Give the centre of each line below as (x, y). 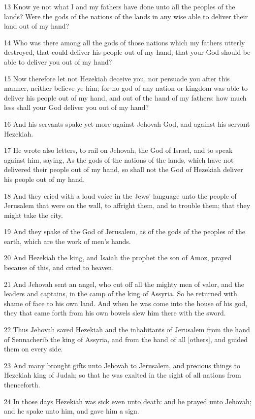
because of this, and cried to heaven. (59, 267)
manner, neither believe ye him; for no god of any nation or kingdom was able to (126, 88)
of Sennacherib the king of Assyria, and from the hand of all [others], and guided (126, 339)
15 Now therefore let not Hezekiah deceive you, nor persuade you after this (117, 78)
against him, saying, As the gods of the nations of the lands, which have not (119, 159)
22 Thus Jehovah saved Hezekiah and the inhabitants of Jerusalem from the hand (127, 330)
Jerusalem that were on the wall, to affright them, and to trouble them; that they (127, 205)
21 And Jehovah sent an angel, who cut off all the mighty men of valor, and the (124, 284)
